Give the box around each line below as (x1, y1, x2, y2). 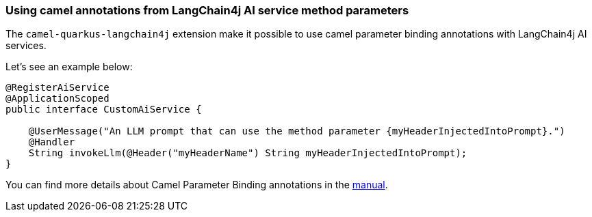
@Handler (28, 136, 75, 148)
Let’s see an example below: (5, 61, 133, 73)
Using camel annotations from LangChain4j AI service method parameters (5, 3, 409, 17)
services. (5, 40, 47, 52)
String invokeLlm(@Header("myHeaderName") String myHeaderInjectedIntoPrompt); (28, 147, 467, 159)
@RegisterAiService (5, 82, 110, 93)
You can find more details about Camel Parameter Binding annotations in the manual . (5, 179, 388, 191)
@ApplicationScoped (5, 93, 110, 104)
